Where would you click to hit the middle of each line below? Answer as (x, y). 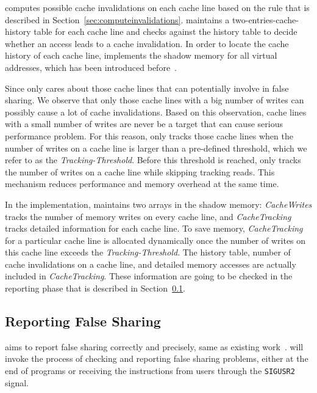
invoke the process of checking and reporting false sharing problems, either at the (157, 358)
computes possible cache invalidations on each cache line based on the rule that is (157, 7)
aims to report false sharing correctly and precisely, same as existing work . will (154, 346)
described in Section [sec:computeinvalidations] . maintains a (117, 19)
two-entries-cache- (265, 19)
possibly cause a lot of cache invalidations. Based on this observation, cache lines (156, 112)
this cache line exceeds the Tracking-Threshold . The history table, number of (148, 252)
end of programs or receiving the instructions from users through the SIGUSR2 (150, 371)
